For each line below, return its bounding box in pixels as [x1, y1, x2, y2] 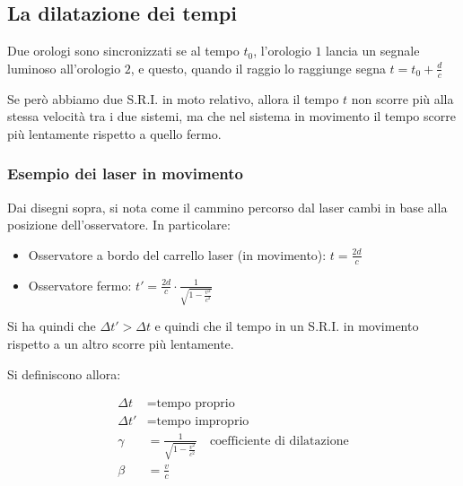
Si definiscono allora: [7, 364, 121, 383]
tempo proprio [156, 397, 235, 411]
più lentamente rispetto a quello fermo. [7, 124, 222, 143]
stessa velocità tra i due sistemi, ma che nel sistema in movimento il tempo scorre [7, 107, 456, 126]
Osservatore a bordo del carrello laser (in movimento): [28, 245, 327, 264]
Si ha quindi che [7, 317, 96, 335]
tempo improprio [156, 415, 249, 429]
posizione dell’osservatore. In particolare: [7, 215, 231, 234]
